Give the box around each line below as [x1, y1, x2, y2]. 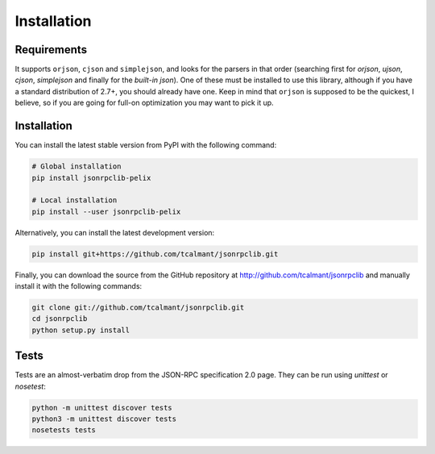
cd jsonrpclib [31, 314, 88, 323]
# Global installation [31, 162, 122, 171]
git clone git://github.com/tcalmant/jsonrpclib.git [31, 303, 245, 312]
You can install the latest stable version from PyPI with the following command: [14, 140, 277, 150]
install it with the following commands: [14, 281, 143, 291]
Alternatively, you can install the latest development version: [14, 227, 215, 237]
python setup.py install [31, 325, 130, 335]
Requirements [14, 43, 88, 56]
